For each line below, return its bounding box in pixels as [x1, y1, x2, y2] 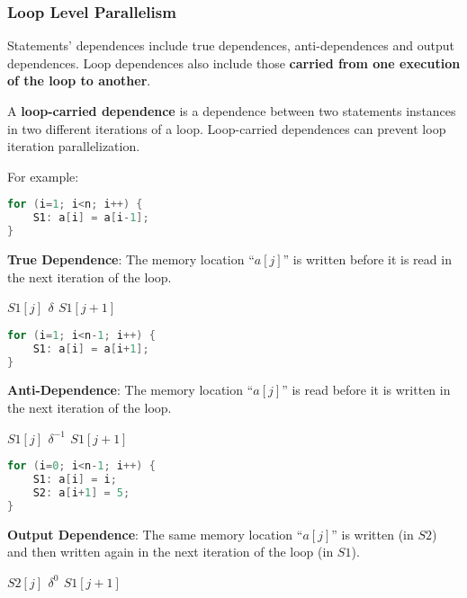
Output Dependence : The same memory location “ [7, 524, 303, 543]
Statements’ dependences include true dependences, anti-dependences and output [7, 36, 454, 55]
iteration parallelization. [7, 137, 140, 156]
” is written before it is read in [283, 250, 452, 268]
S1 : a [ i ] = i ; [32, 473, 117, 486]
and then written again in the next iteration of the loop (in [7, 542, 334, 561]
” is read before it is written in [282, 380, 451, 399]
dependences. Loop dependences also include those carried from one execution [7, 53, 461, 72]
